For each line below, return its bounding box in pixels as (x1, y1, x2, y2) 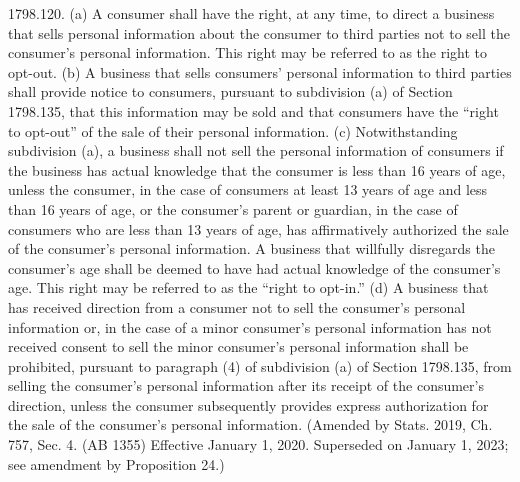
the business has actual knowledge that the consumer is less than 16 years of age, (8, 159, 506, 180)
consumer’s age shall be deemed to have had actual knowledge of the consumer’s (8, 257, 501, 278)
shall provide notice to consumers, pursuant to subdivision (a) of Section (8, 81, 453, 102)
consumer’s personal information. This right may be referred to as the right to (8, 42, 488, 63)
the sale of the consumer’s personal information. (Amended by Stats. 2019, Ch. (8, 414, 493, 435)
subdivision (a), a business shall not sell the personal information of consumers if (8, 140, 504, 161)
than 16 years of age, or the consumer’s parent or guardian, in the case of (8, 198, 458, 219)
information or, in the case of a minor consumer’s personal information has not (8, 316, 492, 337)
